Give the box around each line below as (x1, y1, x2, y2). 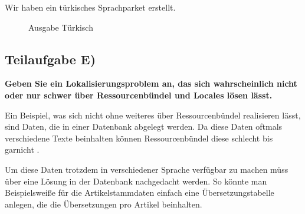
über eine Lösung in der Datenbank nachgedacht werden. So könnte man (5, 175, 267, 187)
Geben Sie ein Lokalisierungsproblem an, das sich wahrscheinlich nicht (5, 77, 297, 90)
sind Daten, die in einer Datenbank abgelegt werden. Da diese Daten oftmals (5, 120, 283, 133)
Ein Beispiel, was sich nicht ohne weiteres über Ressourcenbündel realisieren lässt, (5, 108, 301, 121)
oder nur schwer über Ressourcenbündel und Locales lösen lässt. (5, 88, 273, 101)
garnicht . (5, 143, 40, 156)
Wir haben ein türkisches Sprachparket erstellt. (5, 1, 176, 13)
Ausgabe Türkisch (28, 21, 93, 33)
